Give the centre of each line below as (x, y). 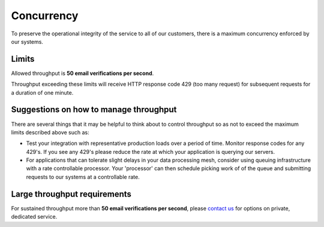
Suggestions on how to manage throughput (94, 110)
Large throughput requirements (71, 194)
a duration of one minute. (42, 92)
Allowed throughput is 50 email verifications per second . (82, 73)
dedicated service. (34, 217)
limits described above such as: (50, 132)
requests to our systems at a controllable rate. (83, 177)
